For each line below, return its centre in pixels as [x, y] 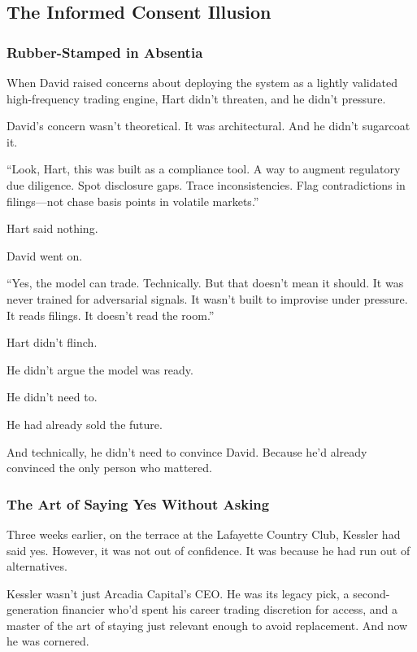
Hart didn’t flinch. [52, 342]
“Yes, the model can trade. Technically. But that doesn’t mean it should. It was [205, 283]
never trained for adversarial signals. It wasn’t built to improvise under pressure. [207, 298]
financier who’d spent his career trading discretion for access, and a [230, 609]
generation [33, 609]
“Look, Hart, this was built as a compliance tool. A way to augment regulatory [204, 169]
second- [371, 593]
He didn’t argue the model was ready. [100, 369]
